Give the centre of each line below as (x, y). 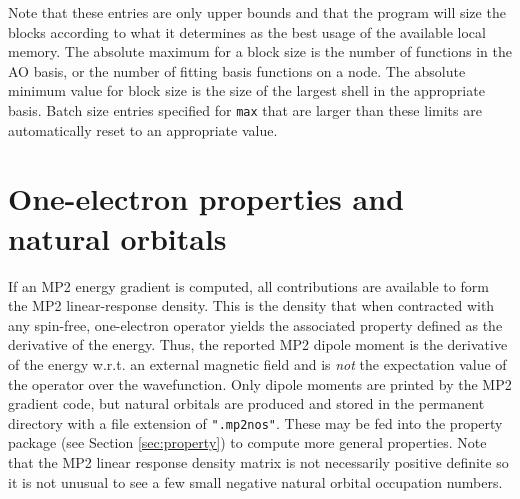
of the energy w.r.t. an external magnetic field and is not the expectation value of (257, 363)
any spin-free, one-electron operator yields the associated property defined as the (255, 324)
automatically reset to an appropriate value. (143, 129)
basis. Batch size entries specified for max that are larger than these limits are (245, 109)
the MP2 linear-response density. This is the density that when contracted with (251, 305)
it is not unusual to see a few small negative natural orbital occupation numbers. (255, 481)
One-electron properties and (206, 198)
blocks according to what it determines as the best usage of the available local (247, 31)
